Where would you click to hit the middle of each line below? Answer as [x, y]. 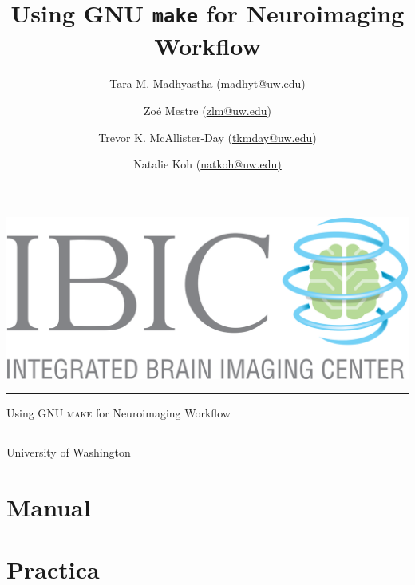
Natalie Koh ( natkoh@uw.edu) [207, 164]
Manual [49, 506]
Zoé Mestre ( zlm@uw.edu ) [207, 111]
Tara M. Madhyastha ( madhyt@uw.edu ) [207, 83]
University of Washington [69, 451]
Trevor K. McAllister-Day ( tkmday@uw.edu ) [207, 137]
